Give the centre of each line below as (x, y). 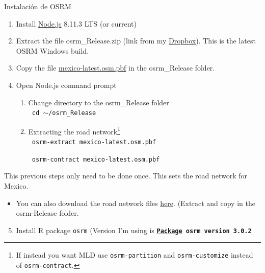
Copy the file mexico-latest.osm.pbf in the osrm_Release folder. (115, 68)
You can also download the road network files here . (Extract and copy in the (136, 203)
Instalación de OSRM (38, 6)
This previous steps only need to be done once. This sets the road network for (126, 176)
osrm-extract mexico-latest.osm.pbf (94, 142)
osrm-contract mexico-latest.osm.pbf (96, 159)
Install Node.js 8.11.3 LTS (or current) (76, 23)
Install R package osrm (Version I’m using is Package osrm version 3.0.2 (134, 230)
